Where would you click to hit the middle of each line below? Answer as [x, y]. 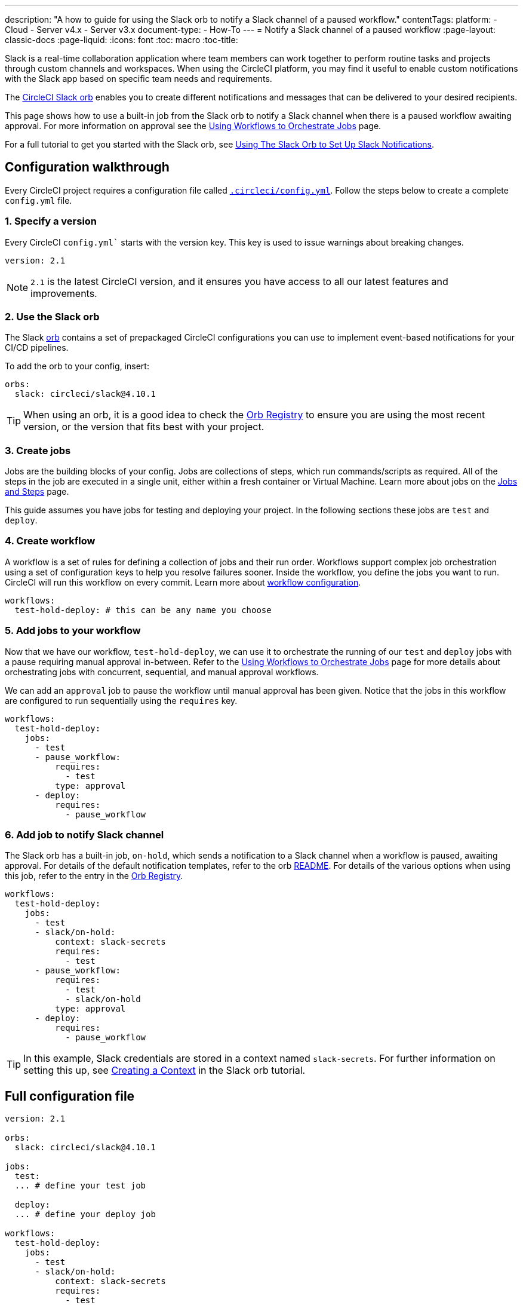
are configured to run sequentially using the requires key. [121, 700]
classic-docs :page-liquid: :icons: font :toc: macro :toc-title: [121, 40]
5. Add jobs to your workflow [73, 631]
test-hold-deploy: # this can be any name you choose [143, 610]
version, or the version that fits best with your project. [144, 427]
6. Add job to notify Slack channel [84, 834]
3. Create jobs [38, 450]
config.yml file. [39, 200]
